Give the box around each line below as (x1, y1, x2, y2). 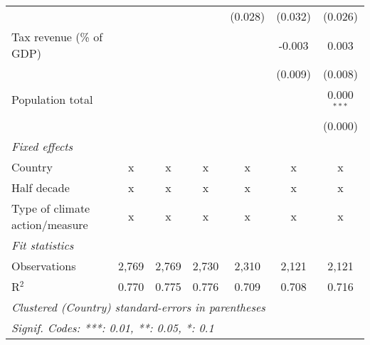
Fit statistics (11, 236, 74, 253)
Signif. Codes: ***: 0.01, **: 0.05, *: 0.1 (11, 319, 214, 336)
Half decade (11, 179, 70, 196)
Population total (11, 91, 93, 108)
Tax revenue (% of (11, 28, 103, 45)
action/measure (11, 216, 88, 233)
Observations (11, 257, 76, 274)
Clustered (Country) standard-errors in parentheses (11, 298, 265, 315)
